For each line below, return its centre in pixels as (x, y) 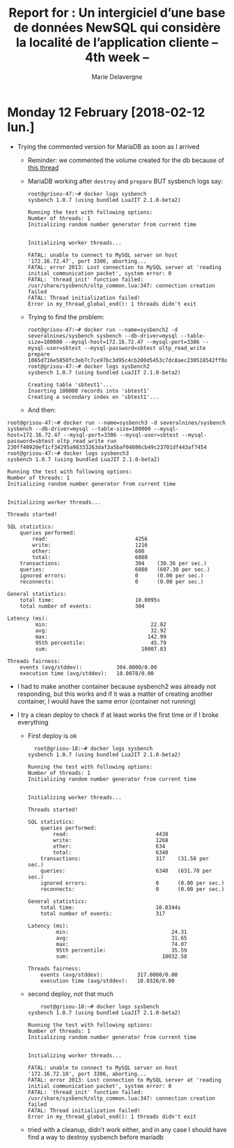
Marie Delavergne (117, 77)
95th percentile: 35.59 (122, 950)
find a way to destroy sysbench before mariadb (95, 1137)
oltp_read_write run (87, 441)
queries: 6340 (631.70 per (126, 871)
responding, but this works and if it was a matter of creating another (115, 694)
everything (33, 722)
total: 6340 (110, 852)
